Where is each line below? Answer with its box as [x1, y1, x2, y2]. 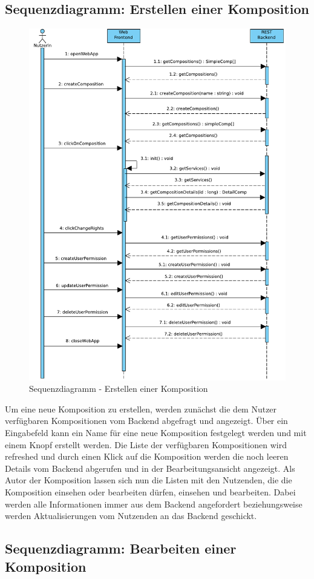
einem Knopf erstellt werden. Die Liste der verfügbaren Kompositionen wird [5, 438, 287, 451]
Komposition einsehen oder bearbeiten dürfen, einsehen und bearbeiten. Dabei [5, 485, 296, 498]
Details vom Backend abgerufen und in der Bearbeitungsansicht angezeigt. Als [5, 462, 295, 474]
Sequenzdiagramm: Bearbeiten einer [5, 539, 237, 558]
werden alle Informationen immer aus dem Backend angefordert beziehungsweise [5, 497, 303, 510]
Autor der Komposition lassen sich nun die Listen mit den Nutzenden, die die [5, 474, 292, 486]
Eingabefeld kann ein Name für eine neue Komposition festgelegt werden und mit [5, 426, 307, 439]
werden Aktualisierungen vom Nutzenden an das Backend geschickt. [5, 509, 257, 522]
